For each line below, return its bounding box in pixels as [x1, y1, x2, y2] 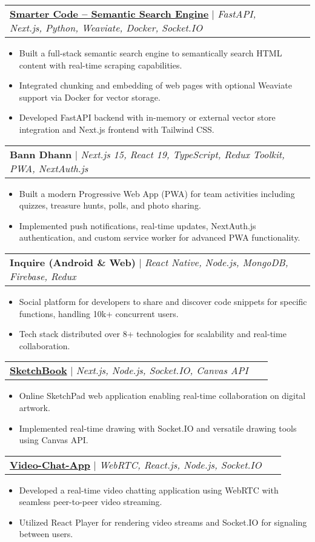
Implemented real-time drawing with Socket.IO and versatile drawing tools [19, 421, 297, 434]
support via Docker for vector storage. [19, 90, 161, 103]
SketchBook [10, 363, 67, 378]
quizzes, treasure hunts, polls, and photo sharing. [19, 199, 201, 212]
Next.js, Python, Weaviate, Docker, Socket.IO [10, 21, 203, 35]
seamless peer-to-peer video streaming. [19, 495, 162, 508]
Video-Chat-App [10, 457, 91, 472]
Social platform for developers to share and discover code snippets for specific [19, 295, 307, 307]
